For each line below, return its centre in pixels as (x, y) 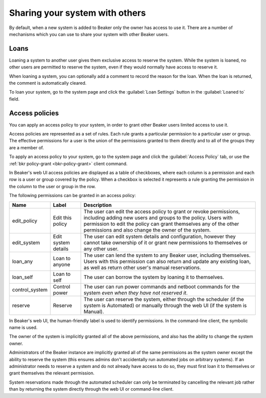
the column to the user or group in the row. (52, 186)
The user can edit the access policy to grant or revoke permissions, (162, 211)
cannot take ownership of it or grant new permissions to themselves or (166, 242)
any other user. (101, 249)
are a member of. (27, 147)
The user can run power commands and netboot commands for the (162, 287)
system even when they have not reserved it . (136, 293)
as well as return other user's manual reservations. (142, 267)
